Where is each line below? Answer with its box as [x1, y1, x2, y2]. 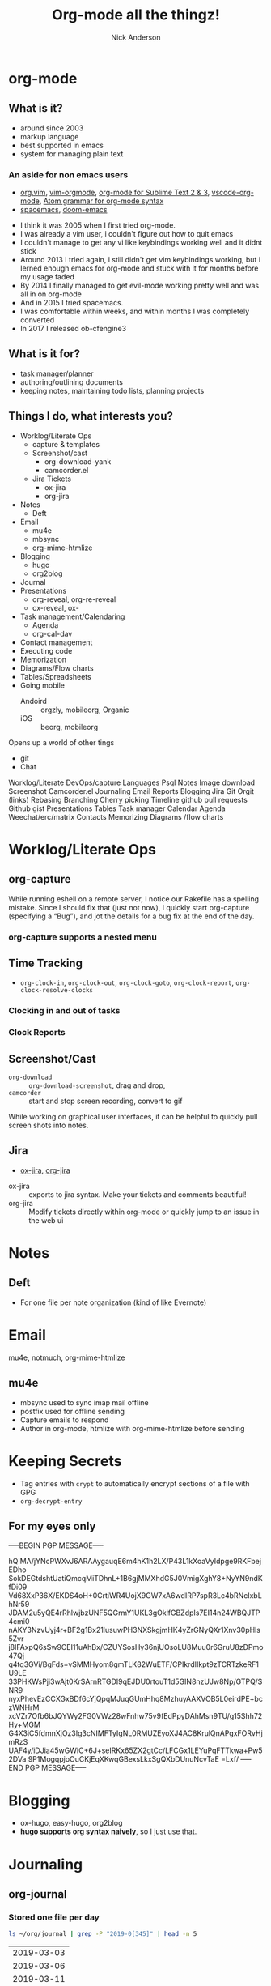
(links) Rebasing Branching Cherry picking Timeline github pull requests [8, 795, 248, 804]
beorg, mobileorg [40, 722, 99, 731]
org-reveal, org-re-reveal [32, 594, 116, 604]
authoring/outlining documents [19, 377, 124, 386]
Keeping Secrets [8, 1451, 122, 1470]
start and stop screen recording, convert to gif [28, 1096, 183, 1106]
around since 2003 [19, 123, 84, 133]
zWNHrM [8, 1703, 40, 1712]
